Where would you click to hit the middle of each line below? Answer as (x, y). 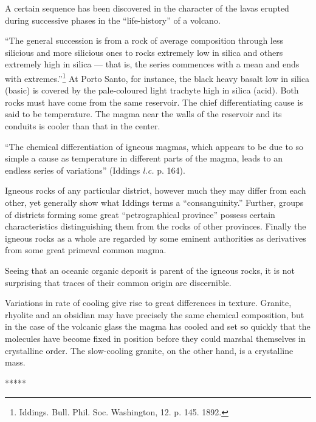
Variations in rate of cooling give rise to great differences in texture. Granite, (148, 303)
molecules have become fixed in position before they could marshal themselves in (155, 338)
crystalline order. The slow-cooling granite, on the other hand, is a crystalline (149, 350)
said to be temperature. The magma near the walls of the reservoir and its (143, 114)
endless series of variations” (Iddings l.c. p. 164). (95, 170)
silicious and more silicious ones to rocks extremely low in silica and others (144, 52)
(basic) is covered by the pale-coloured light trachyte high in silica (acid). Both (152, 90)
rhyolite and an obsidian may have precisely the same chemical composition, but (155, 314)
